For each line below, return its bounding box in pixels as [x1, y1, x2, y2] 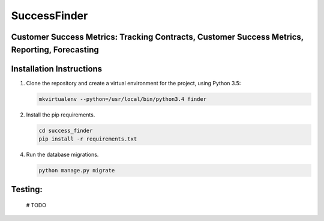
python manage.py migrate [38, 167, 115, 174]
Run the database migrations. [26, 151, 99, 158]
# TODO [26, 201, 46, 208]
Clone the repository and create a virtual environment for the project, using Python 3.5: [26, 79, 241, 86]
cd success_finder [38, 127, 93, 134]
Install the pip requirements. [26, 111, 95, 118]
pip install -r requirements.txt [38, 136, 137, 142]
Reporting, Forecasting [11, 44, 99, 55]
